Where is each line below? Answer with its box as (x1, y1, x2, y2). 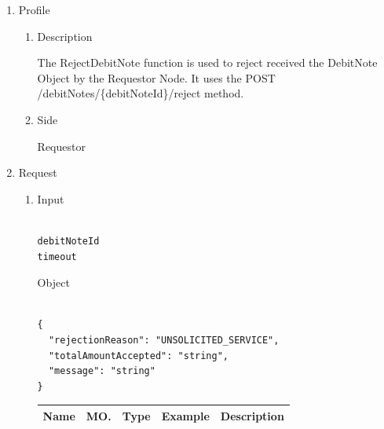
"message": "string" (48, 365, 155, 377)
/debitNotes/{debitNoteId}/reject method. (37, 85, 244, 101)
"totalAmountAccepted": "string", (48, 350, 229, 361)
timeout (37, 251, 77, 262)
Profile (18, 2, 50, 17)
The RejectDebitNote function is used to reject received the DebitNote (37, 54, 378, 71)
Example (161, 407, 210, 423)
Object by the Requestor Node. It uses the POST (37, 69, 276, 86)
